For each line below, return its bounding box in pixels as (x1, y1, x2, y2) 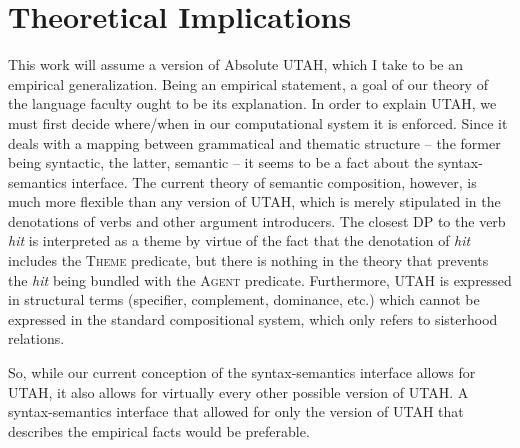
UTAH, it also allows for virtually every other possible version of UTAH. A (8, 381, 469, 402)
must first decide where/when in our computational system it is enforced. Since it (8, 112, 508, 133)
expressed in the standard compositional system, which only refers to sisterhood (8, 308, 498, 329)
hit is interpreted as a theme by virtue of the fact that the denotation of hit (8, 230, 471, 251)
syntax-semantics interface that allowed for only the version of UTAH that (8, 401, 464, 422)
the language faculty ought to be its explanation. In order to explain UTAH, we (8, 93, 497, 114)
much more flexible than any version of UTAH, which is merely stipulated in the (8, 191, 501, 212)
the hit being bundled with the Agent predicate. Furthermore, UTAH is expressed (8, 269, 512, 290)
